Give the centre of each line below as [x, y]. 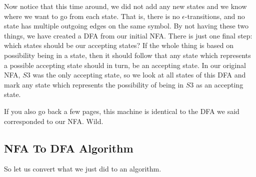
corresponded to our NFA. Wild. [54, 121]
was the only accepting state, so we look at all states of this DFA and [139, 75]
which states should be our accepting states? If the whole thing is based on [119, 45]
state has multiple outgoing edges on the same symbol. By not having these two [126, 26]
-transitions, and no [215, 16]
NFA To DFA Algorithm [69, 148]
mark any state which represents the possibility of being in [94, 84]
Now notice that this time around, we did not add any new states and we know [125, 6]
